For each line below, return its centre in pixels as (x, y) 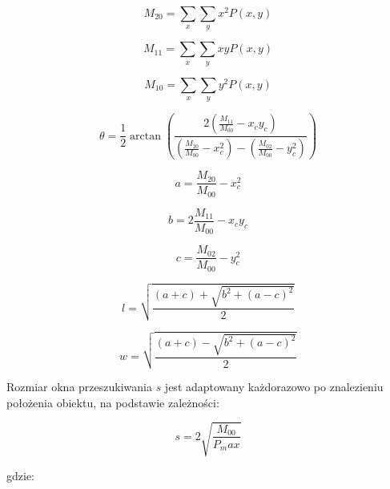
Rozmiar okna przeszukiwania (79, 387)
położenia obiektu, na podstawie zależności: (113, 402)
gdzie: (20, 475)
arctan (145, 136)
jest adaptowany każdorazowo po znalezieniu (274, 387)
